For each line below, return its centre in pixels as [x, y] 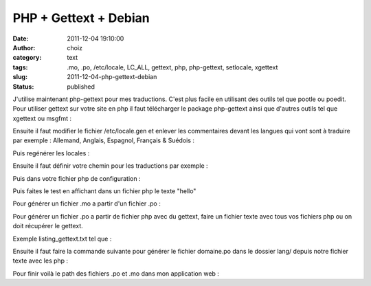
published [81, 87]
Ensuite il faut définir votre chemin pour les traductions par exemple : [111, 166]
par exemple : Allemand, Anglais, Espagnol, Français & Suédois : [104, 140]
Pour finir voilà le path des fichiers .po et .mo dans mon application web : [116, 273]
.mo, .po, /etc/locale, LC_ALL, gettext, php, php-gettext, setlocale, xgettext [172, 67]
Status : [23, 87]
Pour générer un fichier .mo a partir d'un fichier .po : [87, 203]
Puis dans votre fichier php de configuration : [77, 178]
